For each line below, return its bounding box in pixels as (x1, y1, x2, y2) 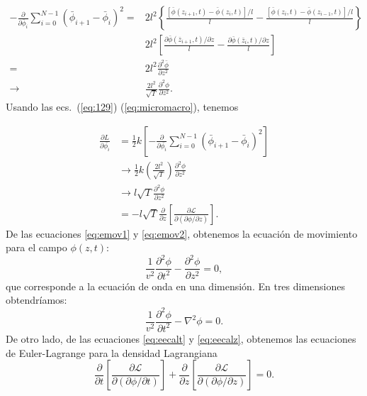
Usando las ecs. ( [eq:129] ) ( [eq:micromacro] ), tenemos (6, 99, 239, 114)
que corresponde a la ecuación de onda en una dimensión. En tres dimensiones (6, 278, 346, 293)
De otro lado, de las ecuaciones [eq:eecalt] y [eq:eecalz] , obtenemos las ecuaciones (6, 331, 356, 346)
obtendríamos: (6, 292, 67, 307)
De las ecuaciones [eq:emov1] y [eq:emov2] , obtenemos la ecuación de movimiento (6, 226, 358, 241)
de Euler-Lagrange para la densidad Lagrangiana (6, 345, 218, 360)
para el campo (6, 240, 67, 255)
